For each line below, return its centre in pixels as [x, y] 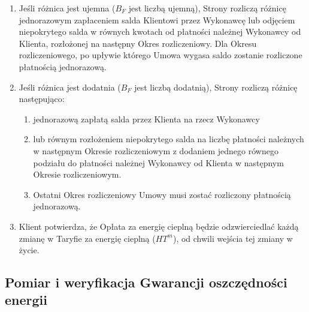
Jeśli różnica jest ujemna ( [67, 8]
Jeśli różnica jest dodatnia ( [70, 87]
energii [26, 300]
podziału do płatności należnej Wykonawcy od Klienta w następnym [158, 162]
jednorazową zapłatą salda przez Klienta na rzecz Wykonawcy [146, 118]
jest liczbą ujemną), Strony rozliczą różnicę [207, 8]
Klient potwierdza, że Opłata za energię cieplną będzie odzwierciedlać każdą [159, 226]
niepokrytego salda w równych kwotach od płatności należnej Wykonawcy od [160, 31]
